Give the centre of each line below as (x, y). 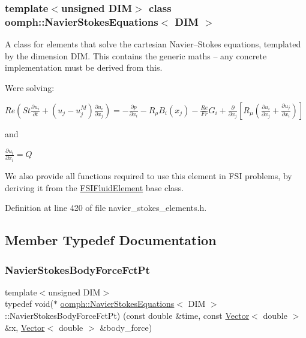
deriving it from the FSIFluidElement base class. (94, 187)
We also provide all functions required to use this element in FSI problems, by (148, 176)
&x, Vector (25, 327)
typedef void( (29, 304)
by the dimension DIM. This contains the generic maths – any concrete (136, 55)
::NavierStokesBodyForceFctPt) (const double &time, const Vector (127, 316)
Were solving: (30, 87)
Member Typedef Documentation (111, 240)
